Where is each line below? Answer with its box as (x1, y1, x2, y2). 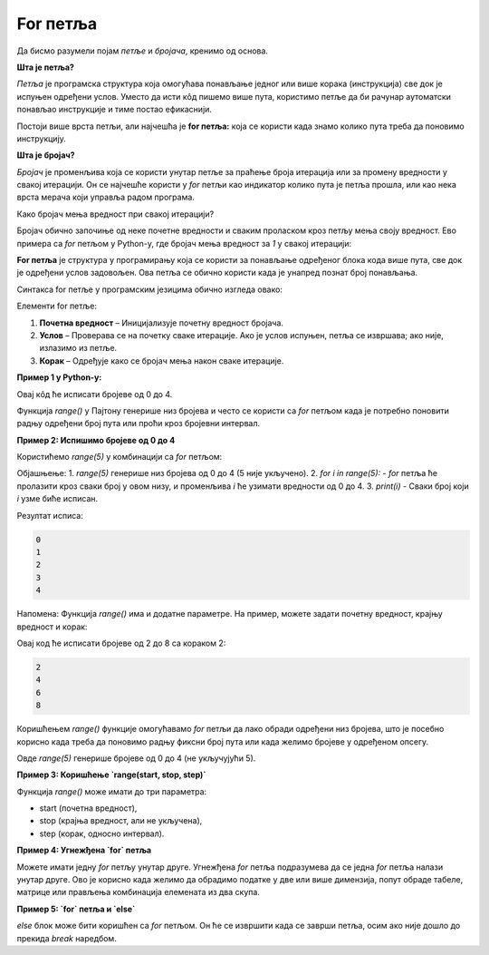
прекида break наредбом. (16, 932, 117, 943)
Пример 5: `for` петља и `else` (16, 903, 136, 914)
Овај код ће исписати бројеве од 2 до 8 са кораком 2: (16, 638, 226, 648)
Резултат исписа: (16, 510, 83, 521)
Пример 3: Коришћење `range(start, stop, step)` (16, 769, 206, 780)
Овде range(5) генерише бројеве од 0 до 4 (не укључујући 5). (16, 753, 256, 764)
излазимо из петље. (39, 343, 118, 354)
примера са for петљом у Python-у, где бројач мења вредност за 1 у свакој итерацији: (16, 238, 352, 248)
